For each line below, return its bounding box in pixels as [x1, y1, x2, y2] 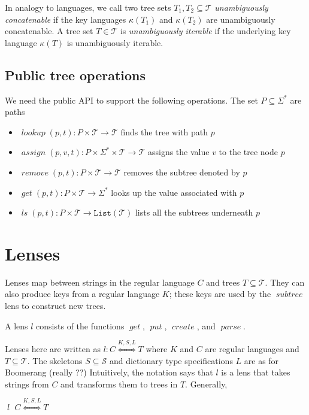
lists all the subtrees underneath [135, 206, 253, 219]
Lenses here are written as [5, 343, 101, 355]
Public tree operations [5, 65, 146, 84]
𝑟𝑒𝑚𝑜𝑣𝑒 [21, 168, 49, 177]
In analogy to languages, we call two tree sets [5, 1, 171, 13]
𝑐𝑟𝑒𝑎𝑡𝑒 [171, 322, 195, 331]
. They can [265, 275, 305, 288]
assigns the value [147, 146, 210, 158]
